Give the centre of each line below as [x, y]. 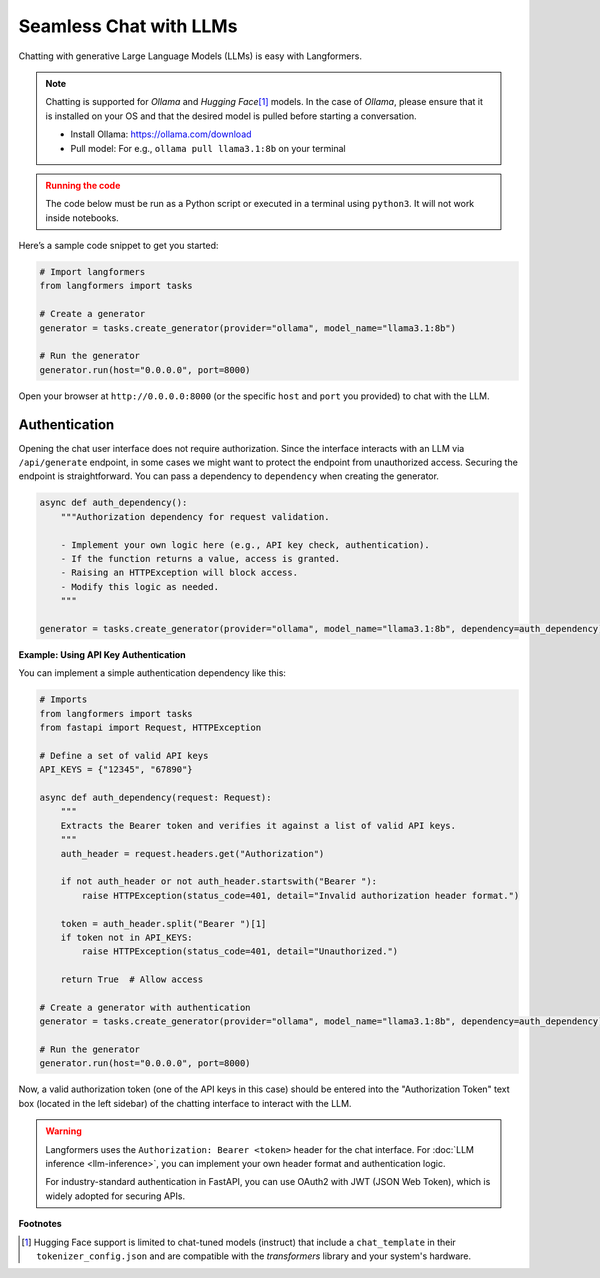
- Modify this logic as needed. [140, 586]
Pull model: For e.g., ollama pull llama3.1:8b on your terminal [208, 148]
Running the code [83, 185]
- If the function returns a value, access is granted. [200, 558]
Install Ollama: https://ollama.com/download [161, 134]
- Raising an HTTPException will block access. [179, 573]
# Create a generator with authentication [145, 1007]
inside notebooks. [82, 217]
